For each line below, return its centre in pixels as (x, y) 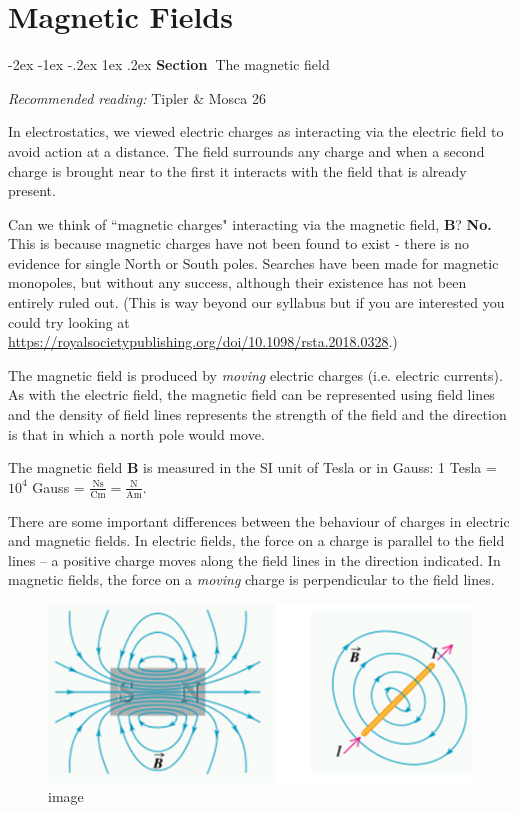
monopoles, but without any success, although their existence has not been (237, 282)
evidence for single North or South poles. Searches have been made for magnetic (253, 262)
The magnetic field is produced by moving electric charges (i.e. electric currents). (255, 374)
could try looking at (69, 321)
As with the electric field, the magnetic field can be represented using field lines (251, 394)
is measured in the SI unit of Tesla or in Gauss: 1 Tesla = (320, 467)
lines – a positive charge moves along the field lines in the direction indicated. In (254, 559)
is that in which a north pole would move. (136, 433)
